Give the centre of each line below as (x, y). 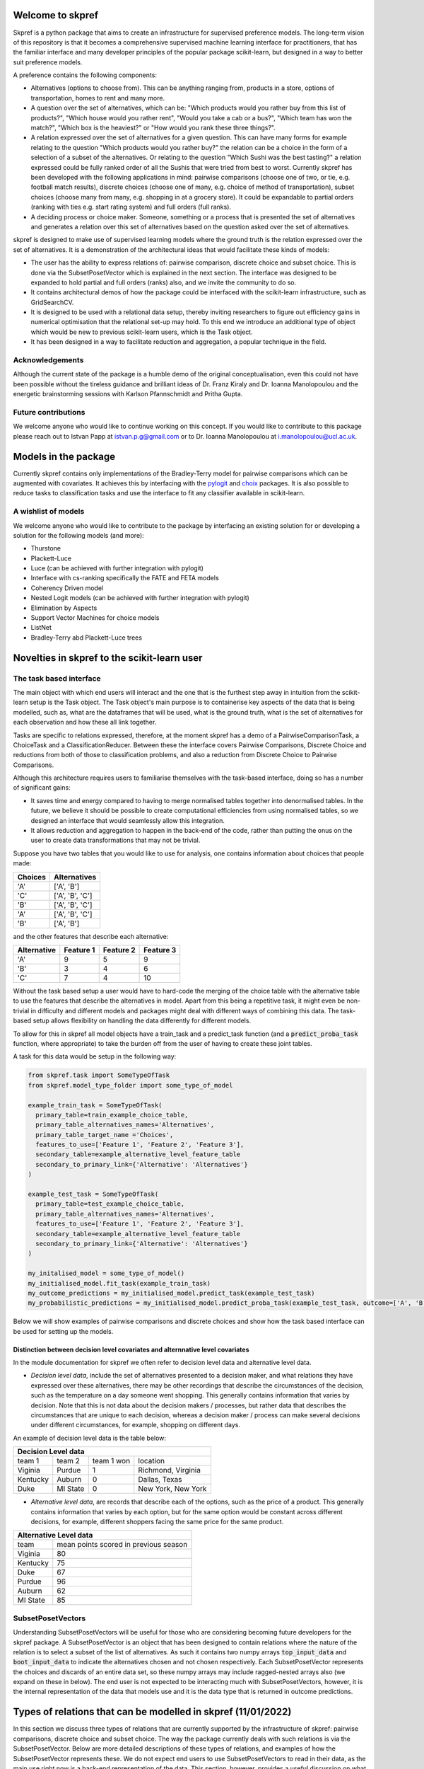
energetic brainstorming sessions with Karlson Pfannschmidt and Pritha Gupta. (128, 394)
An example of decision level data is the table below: (89, 1438)
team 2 (69, 1461)
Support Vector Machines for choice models (95, 618)
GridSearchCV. (52, 302)
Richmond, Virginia (170, 1470)
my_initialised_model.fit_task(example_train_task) (119, 1283)
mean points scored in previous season (122, 1545)
